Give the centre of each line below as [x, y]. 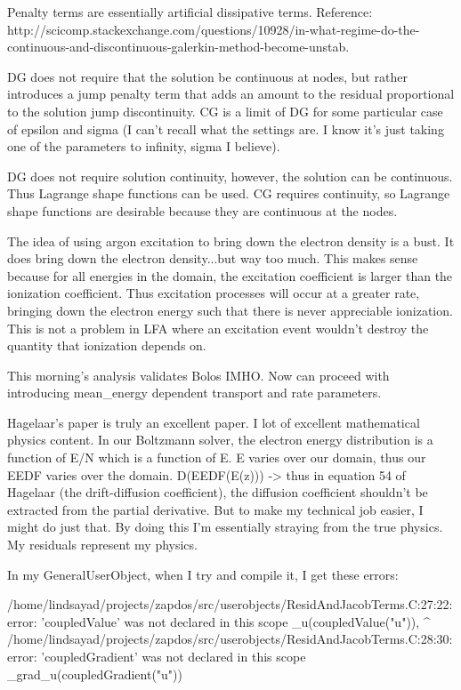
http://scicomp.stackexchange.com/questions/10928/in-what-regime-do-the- [214, 29]
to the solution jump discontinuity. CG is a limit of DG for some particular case [225, 111]
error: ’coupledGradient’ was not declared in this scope [157, 656]
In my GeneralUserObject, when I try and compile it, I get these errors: [203, 574]
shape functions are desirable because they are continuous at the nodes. [202, 210]
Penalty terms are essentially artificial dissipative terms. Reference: [190, 12]
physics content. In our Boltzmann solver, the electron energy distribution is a [220, 440]
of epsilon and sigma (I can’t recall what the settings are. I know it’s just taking [226, 128]
